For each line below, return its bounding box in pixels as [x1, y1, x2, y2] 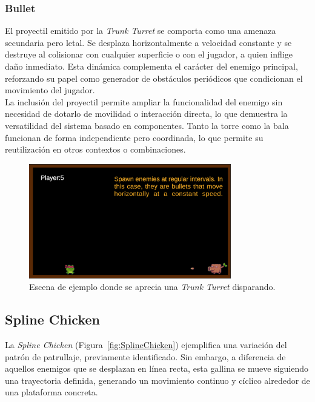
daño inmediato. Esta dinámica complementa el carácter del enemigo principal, [5, 60, 298, 72]
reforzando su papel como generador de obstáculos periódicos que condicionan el [5, 71, 303, 84]
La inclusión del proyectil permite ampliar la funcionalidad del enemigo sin [5, 95, 283, 108]
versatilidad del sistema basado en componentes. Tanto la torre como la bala [5, 119, 289, 131]
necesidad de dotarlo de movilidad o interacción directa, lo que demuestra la [5, 107, 288, 120]
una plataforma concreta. [5, 386, 98, 398]
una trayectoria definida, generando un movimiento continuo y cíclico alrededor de [5, 374, 310, 386]
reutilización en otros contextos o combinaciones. [5, 143, 186, 156]
